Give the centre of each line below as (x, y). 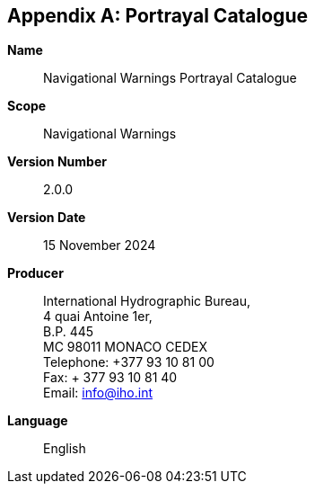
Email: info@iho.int (98, 393)
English (65, 449)
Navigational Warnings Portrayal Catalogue (170, 78)
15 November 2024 (100, 245)
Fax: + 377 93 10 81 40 (110, 378)
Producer (35, 273)
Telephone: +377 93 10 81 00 (129, 362)
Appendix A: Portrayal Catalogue (157, 16)
